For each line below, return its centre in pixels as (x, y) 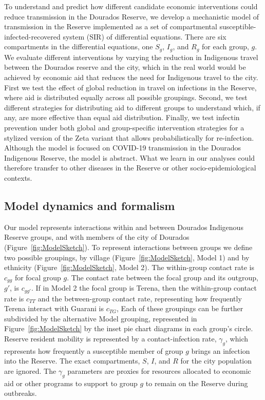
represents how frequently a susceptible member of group (94, 350)
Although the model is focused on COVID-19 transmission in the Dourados (122, 148)
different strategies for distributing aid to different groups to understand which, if (132, 107)
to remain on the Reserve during (197, 383)
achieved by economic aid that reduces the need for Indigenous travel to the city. (131, 77)
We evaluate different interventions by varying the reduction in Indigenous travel (131, 57)
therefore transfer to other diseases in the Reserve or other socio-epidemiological (130, 168)
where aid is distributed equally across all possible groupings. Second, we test (126, 97)
